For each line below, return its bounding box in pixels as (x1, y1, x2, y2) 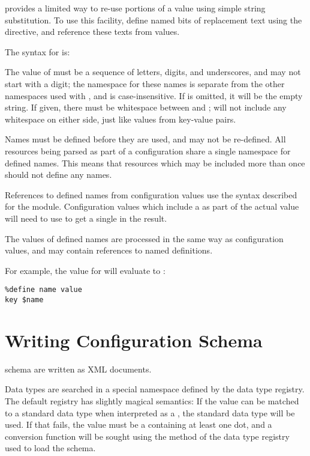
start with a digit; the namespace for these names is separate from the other (5, 77, 285, 90)
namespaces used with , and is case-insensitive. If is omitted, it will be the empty (5, 89, 303, 102)
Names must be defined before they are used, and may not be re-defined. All (5, 133, 286, 145)
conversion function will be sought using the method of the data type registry (5, 430, 290, 442)
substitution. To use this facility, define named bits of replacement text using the (5, 13, 302, 26)
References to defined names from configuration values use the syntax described (5, 188, 297, 201)
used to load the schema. (5, 442, 96, 454)
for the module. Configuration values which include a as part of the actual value (5, 200, 299, 213)
